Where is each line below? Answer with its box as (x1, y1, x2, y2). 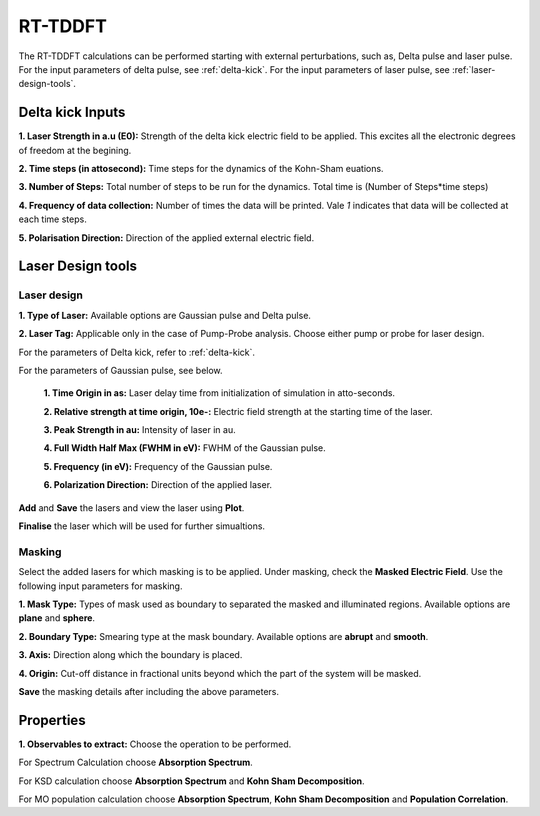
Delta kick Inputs (18, 104, 126, 121)
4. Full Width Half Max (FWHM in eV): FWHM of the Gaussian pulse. (43, 442, 327, 454)
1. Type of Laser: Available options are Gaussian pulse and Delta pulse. (18, 309, 312, 321)
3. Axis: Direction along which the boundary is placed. (18, 649, 243, 661)
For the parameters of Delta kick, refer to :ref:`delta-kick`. (18, 346, 255, 358)
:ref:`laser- (451, 63, 496, 75)
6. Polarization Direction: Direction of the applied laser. (43, 479, 273, 491)
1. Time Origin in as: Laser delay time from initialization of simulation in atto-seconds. (43, 387, 395, 399)
